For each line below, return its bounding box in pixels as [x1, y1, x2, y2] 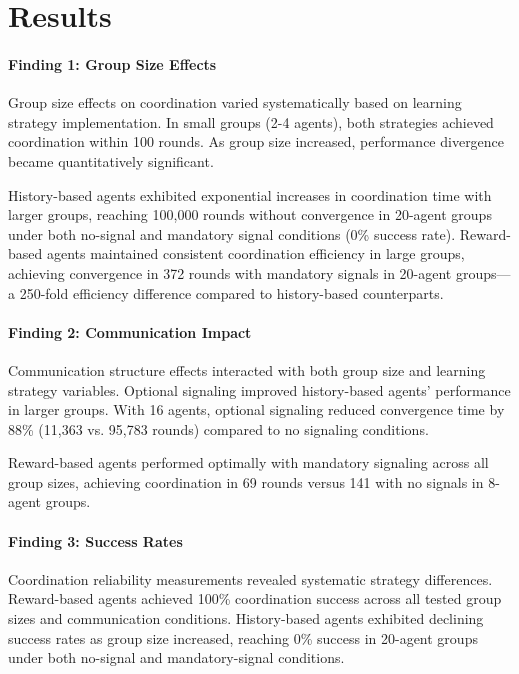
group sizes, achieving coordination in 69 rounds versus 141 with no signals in [8, 471, 484, 492]
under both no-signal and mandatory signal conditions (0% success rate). [8, 223, 456, 244]
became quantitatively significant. [8, 150, 214, 171]
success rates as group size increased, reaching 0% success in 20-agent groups [8, 627, 478, 648]
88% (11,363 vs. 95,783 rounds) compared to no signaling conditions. [8, 418, 429, 439]
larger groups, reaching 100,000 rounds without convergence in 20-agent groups [8, 204, 492, 225]
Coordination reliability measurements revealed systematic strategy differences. [8, 568, 493, 589]
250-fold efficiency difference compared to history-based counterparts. [19, 282, 444, 303]
